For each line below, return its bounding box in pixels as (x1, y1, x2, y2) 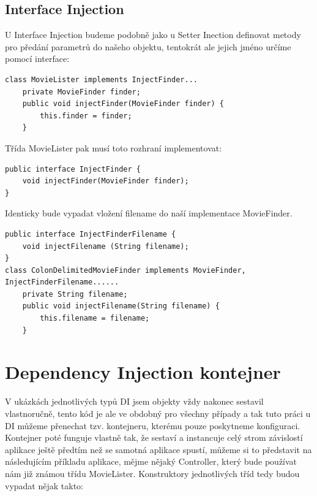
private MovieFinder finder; (22, 87, 141, 96)
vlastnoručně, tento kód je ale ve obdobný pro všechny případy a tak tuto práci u (5, 406, 311, 419)
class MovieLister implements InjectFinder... (5, 75, 198, 84)
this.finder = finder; (40, 111, 132, 120)
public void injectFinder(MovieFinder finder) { (22, 99, 224, 109)
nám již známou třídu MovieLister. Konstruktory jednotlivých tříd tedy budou (5, 467, 300, 479)
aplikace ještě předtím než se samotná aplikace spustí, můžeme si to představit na (5, 443, 312, 456)
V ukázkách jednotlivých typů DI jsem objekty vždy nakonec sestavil (5, 395, 264, 408)
